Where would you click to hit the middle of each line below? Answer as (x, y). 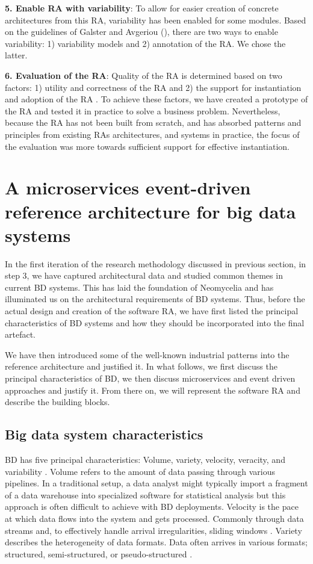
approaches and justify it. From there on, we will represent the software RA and (153, 390)
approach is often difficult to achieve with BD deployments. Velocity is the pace (152, 507)
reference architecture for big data (150, 211)
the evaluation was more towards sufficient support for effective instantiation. (147, 146)
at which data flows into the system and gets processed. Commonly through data (154, 518)
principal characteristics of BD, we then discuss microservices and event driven (150, 378)
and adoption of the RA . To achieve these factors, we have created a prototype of (156, 99)
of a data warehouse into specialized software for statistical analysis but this (145, 494)
